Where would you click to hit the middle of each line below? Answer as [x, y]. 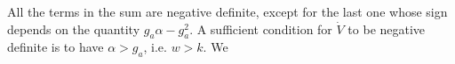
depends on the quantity [74, 28]
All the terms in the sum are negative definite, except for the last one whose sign [227, 11]
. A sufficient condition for [261, 28]
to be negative [387, 28]
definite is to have [56, 47]
